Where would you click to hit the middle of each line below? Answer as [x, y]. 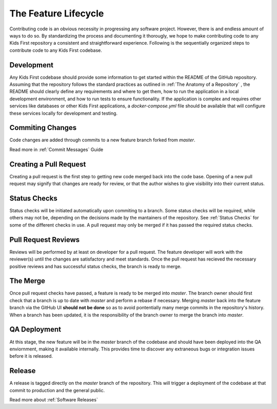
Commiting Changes [43, 128]
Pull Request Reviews [45, 240]
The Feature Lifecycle [57, 13]
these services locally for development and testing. [64, 113]
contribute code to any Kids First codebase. [56, 50]
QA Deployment [35, 330]
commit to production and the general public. [57, 390]
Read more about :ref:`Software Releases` [54, 400]
